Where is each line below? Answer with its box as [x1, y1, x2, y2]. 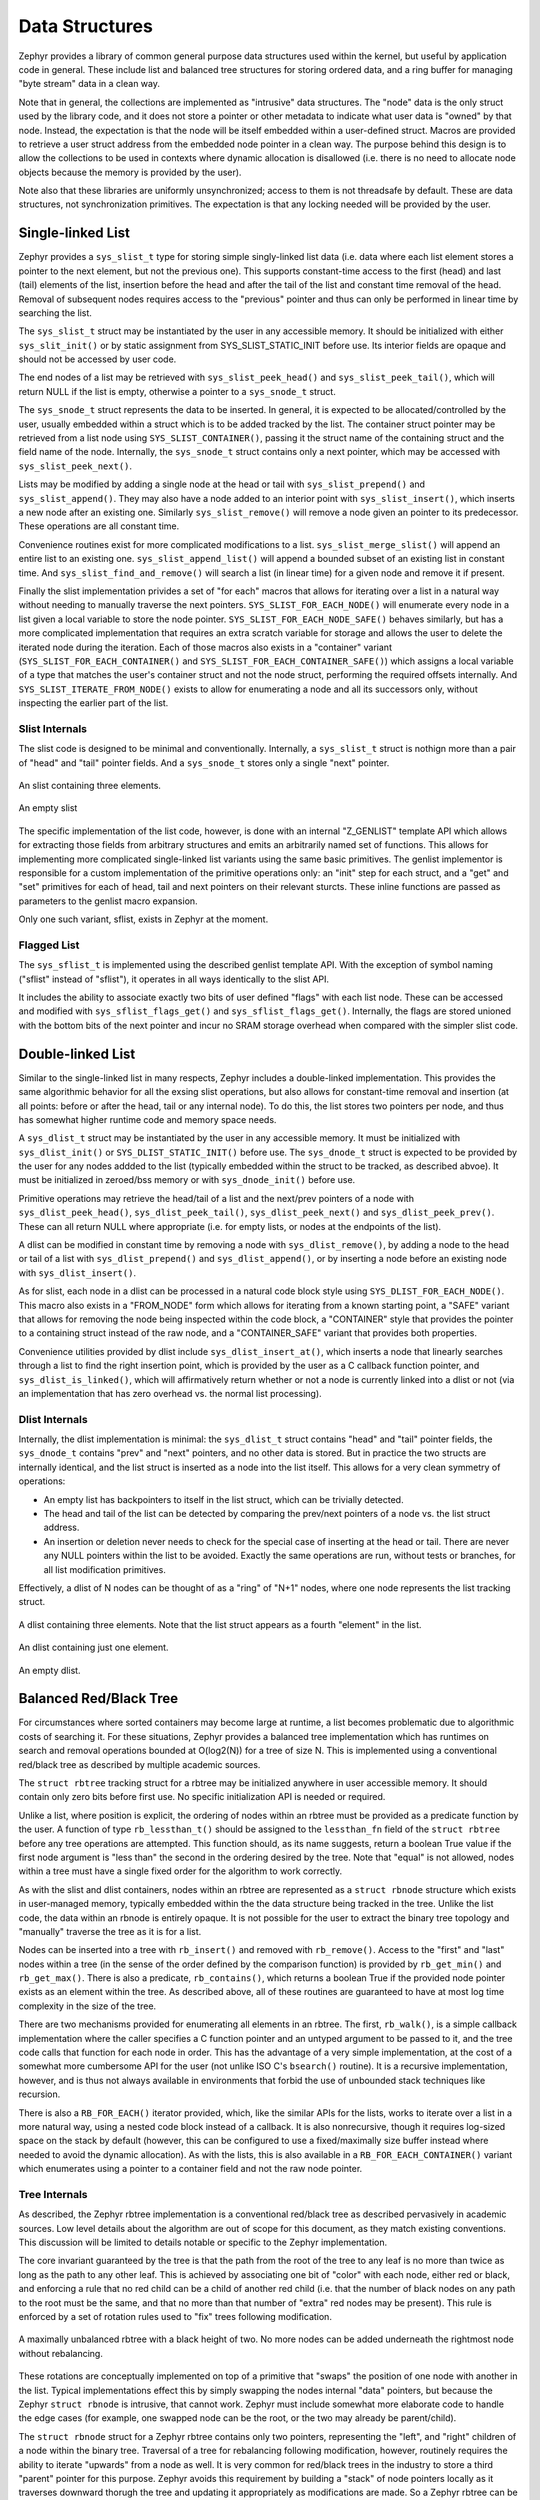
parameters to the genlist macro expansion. [18, 895, 199, 907]
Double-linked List [18, 1045, 136, 1062]
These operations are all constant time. [18, 520, 180, 532]
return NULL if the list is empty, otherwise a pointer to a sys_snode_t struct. [18, 385, 337, 397]
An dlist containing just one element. [18, 1641, 169, 1654]
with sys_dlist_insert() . [18, 1266, 137, 1279]
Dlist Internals [18, 1412, 89, 1426]
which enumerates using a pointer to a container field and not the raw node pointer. [18, 2163, 363, 2175]
